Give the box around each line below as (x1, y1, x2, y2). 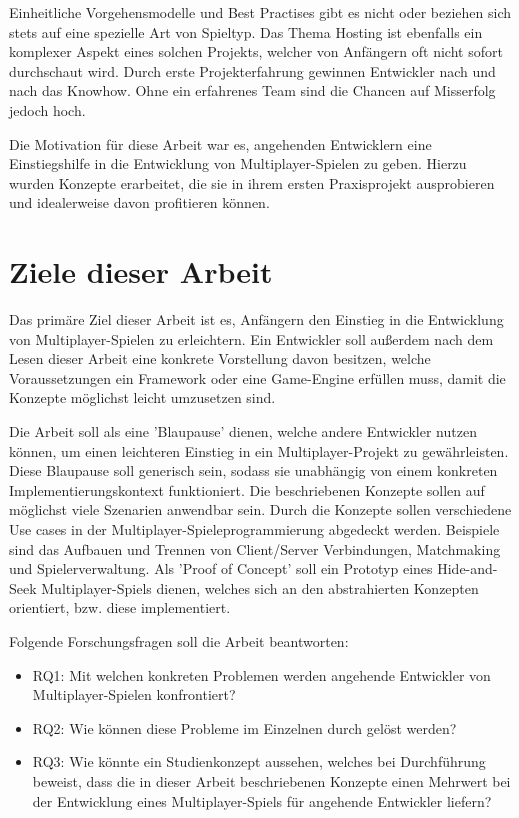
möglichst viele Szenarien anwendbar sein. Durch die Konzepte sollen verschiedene (9, 499, 512, 520)
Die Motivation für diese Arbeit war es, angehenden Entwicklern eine (9, 133, 432, 154)
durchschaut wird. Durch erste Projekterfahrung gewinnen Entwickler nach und (9, 60, 496, 81)
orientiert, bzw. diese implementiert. (9, 597, 231, 618)
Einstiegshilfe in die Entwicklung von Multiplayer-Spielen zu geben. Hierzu (9, 153, 467, 174)
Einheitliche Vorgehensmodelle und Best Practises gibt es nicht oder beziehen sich (9, 2, 512, 22)
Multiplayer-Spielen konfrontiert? (32, 684, 236, 705)
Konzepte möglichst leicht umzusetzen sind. (9, 387, 276, 408)
